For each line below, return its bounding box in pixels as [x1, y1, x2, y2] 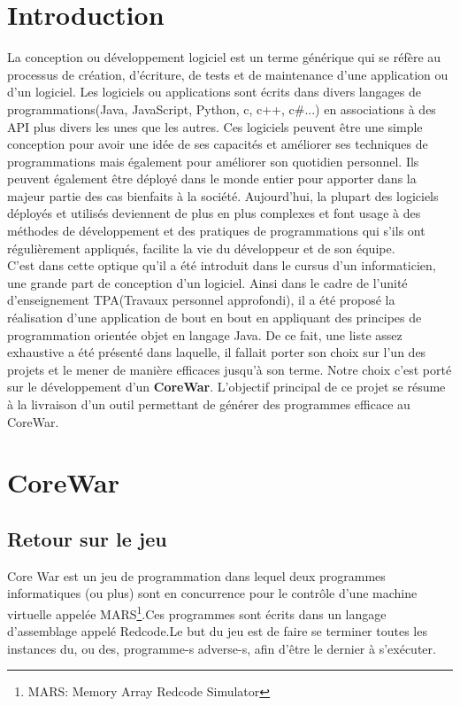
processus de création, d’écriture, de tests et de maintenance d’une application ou [7, 65, 448, 83]
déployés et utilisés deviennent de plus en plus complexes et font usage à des [7, 204, 421, 222]
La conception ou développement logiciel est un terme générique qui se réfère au [7, 48, 441, 66]
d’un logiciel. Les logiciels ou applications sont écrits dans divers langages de [7, 82, 421, 101]
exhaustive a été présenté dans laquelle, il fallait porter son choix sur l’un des [7, 343, 426, 361]
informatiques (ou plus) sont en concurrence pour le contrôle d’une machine [7, 584, 418, 602]
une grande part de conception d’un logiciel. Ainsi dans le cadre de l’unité [7, 273, 408, 291]
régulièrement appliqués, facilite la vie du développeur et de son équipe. [7, 238, 395, 257]
